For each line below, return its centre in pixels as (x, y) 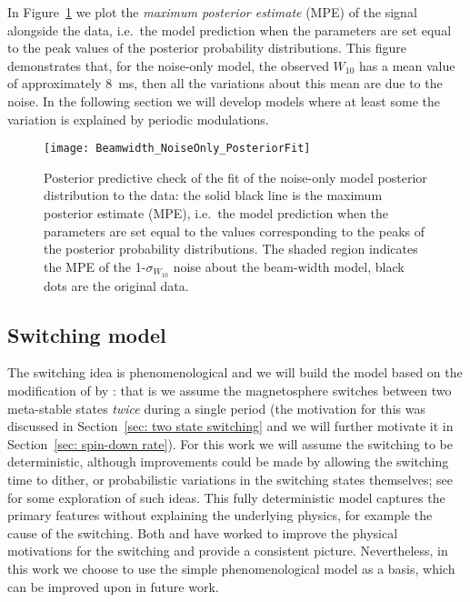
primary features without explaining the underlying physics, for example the (220, 515)
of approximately (55, 83)
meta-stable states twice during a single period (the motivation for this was (216, 408)
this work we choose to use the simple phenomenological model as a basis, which (231, 568)
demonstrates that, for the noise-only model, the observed (168, 65)
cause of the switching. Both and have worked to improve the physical (203, 532)
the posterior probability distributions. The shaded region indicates (231, 249)
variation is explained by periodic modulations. (138, 119)
